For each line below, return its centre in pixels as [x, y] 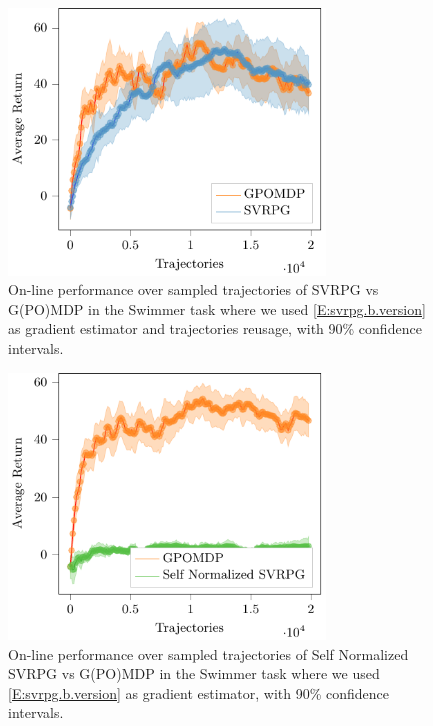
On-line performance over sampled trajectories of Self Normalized [208, 653]
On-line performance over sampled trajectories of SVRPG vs [193, 289]
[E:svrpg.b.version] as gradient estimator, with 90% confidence [199, 692]
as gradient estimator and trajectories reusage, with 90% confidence [215, 328]
